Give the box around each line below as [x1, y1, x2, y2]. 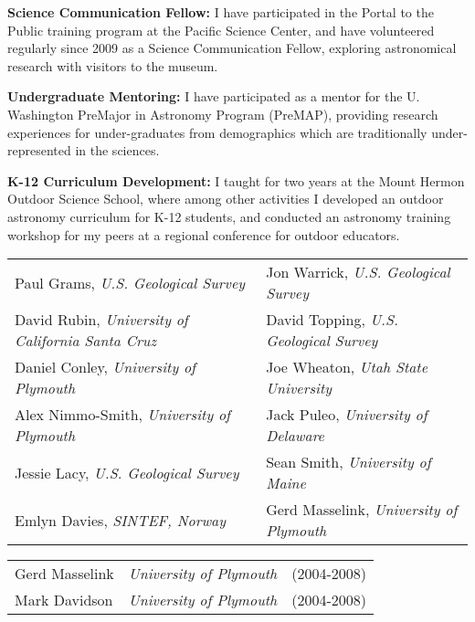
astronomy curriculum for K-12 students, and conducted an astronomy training [7, 206, 451, 226]
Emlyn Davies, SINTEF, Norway [15, 509, 227, 531]
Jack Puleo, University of [266, 404, 427, 426]
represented [7, 141, 71, 160]
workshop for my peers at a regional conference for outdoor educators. [7, 225, 400, 244]
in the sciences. [75, 141, 160, 160]
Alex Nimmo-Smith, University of [15, 404, 230, 426]
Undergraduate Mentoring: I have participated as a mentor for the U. [7, 87, 420, 106]
